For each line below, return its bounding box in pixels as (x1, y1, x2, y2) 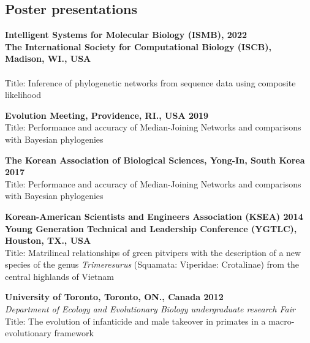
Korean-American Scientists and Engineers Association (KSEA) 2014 (5, 209, 303, 222)
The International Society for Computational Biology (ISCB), (5, 40, 271, 53)
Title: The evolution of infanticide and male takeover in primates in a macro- (5, 314, 295, 327)
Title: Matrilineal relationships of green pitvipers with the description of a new (5, 246, 301, 258)
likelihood (5, 88, 42, 101)
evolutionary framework (5, 326, 94, 339)
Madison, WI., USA (5, 52, 91, 65)
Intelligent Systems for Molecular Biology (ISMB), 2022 (5, 28, 248, 41)
